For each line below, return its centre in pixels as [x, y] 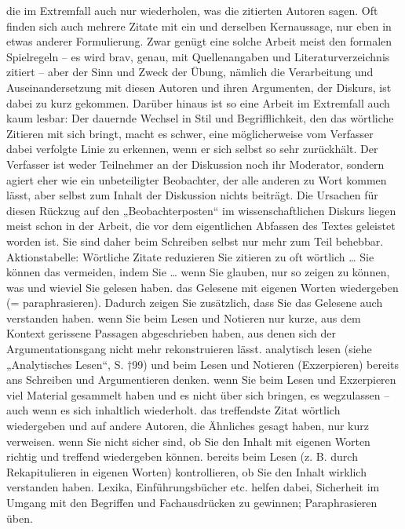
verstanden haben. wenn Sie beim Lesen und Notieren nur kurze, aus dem [184, 317]
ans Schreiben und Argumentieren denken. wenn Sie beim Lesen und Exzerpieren [201, 379]
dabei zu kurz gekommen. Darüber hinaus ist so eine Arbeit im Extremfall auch [198, 102]
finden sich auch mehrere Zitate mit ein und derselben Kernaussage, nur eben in [199, 26]
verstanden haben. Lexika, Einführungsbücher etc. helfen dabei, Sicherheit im [193, 487]
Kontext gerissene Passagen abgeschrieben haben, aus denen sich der [171, 333]
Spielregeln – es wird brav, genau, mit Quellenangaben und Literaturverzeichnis [198, 56]
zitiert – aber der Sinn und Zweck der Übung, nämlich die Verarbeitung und [190, 72]
